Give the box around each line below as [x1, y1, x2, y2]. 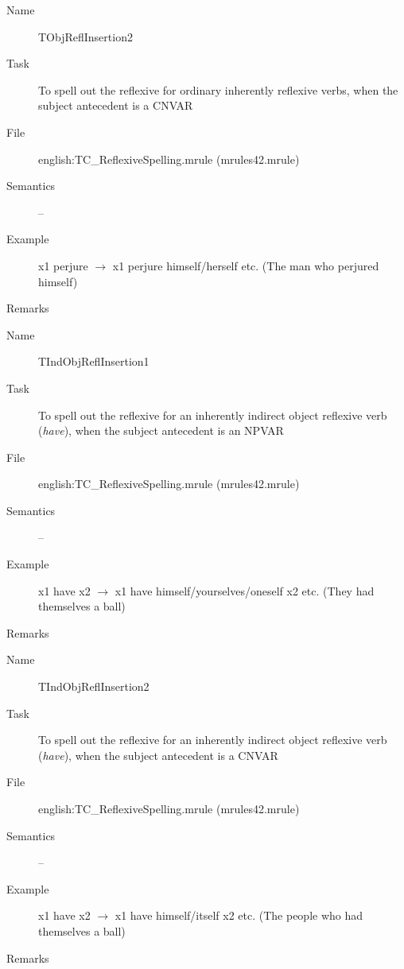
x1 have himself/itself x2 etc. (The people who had [115, 907, 363, 924]
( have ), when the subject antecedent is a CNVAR [38, 746, 278, 763]
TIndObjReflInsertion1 [38, 353, 150, 370]
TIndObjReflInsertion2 [38, 678, 150, 695]
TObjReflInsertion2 [38, 28, 133, 45]
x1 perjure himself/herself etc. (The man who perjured [112, 257, 379, 273]
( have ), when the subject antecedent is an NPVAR [38, 422, 284, 439]
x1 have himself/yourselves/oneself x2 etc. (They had [115, 582, 375, 599]
